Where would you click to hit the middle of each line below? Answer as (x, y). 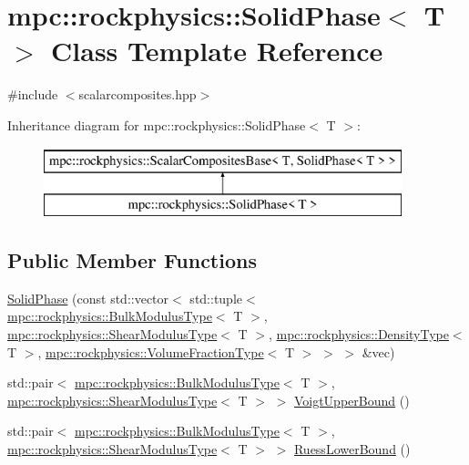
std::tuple (216, 298)
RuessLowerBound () (352, 449)
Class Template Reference (217, 51)
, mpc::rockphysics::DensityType (358, 334)
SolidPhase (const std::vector (88, 298)
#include (33, 94)
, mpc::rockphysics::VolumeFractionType (151, 351)
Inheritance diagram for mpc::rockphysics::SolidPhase (157, 124)
